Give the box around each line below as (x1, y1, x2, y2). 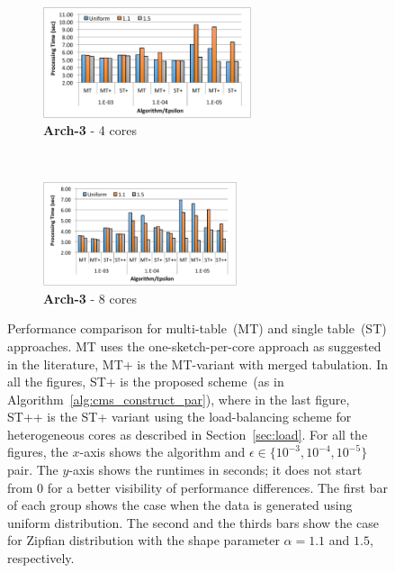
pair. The (7, 460, 58, 479)
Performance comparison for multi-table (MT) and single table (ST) (7, 319, 387, 338)
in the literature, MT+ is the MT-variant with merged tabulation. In (7, 354, 388, 373)
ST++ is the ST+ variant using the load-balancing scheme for (7, 407, 352, 426)
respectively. (7, 549, 75, 568)
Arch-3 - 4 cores (43, 121, 137, 140)
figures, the (7, 442, 68, 461)
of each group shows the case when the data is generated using (7, 496, 353, 514)
